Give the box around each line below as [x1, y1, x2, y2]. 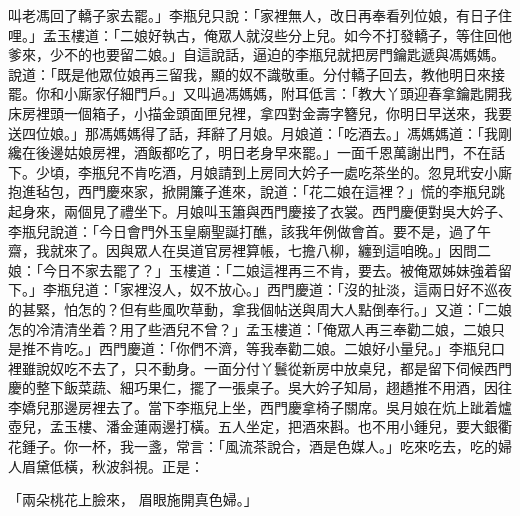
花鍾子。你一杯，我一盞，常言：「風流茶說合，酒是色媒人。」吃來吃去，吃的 [8, 436, 498, 457]
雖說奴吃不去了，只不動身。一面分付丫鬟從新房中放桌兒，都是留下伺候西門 [21, 357, 512, 378]
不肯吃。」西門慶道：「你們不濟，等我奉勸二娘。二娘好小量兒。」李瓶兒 [35, 338, 491, 359]
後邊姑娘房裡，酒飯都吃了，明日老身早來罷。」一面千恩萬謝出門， [35, 142, 463, 163]
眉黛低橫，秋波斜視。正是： [21, 455, 204, 476]
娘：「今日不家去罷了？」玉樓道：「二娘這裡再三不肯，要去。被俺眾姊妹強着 [8, 259, 498, 280]
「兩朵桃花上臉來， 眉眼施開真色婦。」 [8, 489, 258, 510]
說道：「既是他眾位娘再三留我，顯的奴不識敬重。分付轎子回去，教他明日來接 [8, 63, 505, 84]
